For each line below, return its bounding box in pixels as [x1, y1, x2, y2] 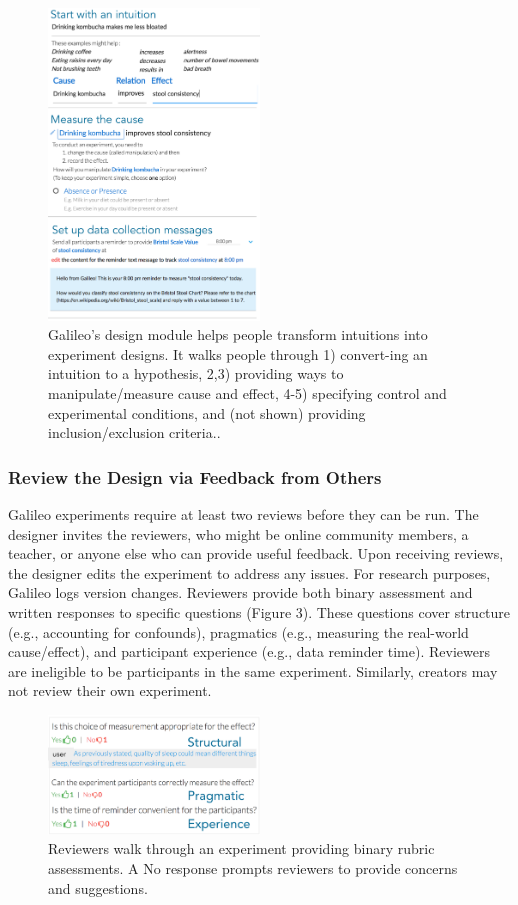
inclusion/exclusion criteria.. [48, 422, 221, 443]
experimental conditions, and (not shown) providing [48, 402, 366, 423]
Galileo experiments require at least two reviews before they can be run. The [8, 503, 479, 524]
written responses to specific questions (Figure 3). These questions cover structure [8, 601, 511, 622]
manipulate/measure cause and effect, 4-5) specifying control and [48, 382, 447, 403]
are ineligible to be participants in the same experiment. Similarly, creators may [8, 660, 498, 681]
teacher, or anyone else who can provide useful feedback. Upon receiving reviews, [8, 543, 504, 564]
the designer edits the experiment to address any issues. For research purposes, [8, 562, 491, 583]
